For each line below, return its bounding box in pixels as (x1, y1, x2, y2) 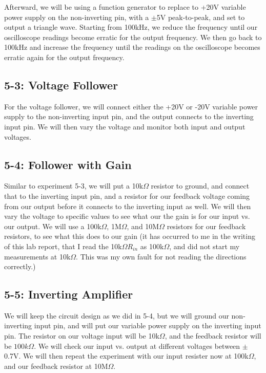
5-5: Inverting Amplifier (4, 286, 133, 302)
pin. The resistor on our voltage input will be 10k (4, 330, 159, 341)
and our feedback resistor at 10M (4, 360, 108, 371)
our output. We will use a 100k (4, 220, 101, 231)
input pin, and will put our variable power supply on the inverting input (34, 320, 261, 331)
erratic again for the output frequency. (4, 51, 125, 62)
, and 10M (127, 220, 159, 231)
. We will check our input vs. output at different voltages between (34, 340, 240, 351)
